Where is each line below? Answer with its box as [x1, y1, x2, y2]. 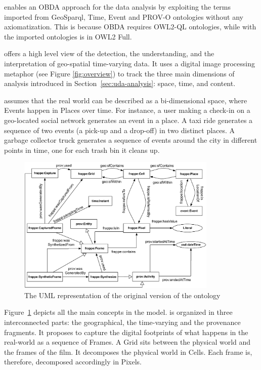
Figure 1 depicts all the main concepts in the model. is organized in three [4, 307, 233, 317]
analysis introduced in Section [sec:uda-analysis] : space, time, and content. [4, 78, 236, 89]
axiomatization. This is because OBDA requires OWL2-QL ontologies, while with [4, 21, 256, 32]
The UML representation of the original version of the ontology [24, 290, 221, 300]
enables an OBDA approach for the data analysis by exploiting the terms [4, 2, 231, 12]
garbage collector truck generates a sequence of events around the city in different [4, 135, 257, 145]
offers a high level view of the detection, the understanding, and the [4, 48, 214, 59]
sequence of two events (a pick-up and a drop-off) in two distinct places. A [4, 125, 235, 135]
